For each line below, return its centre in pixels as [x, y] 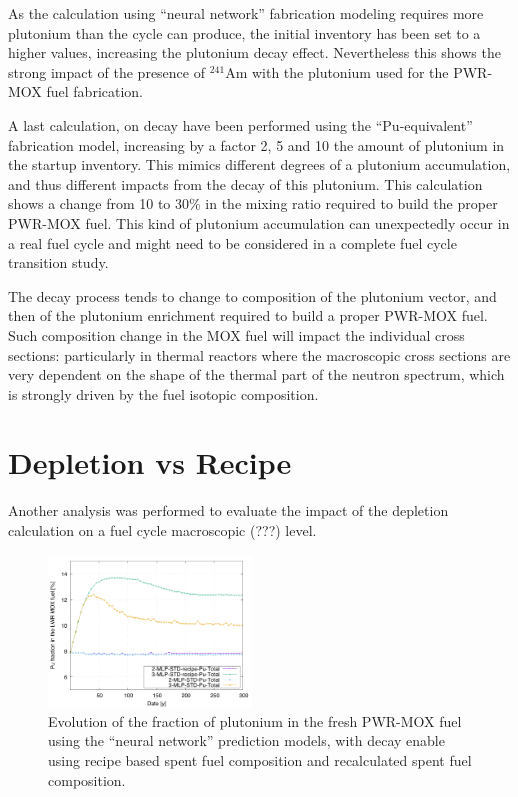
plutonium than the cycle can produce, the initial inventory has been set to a [244, 32]
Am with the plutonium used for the [337, 71]
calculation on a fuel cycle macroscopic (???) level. [162, 530]
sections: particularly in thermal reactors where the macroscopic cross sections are [259, 354]
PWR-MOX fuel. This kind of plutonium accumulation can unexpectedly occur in [259, 222]
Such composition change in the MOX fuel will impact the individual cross [236, 334]
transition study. [58, 262]
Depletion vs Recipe [150, 462]
